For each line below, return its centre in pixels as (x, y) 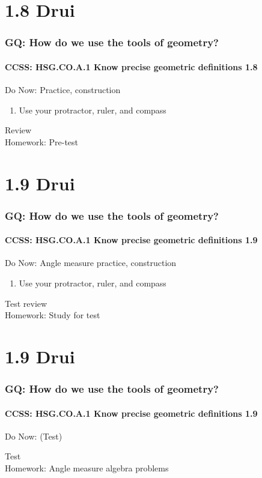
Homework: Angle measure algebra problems (87, 467)
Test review (26, 303)
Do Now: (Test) (34, 436)
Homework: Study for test (53, 315)
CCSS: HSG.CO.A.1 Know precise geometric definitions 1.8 (131, 66)
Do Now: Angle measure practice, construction (91, 263)
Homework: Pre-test (42, 141)
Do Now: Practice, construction (63, 90)
